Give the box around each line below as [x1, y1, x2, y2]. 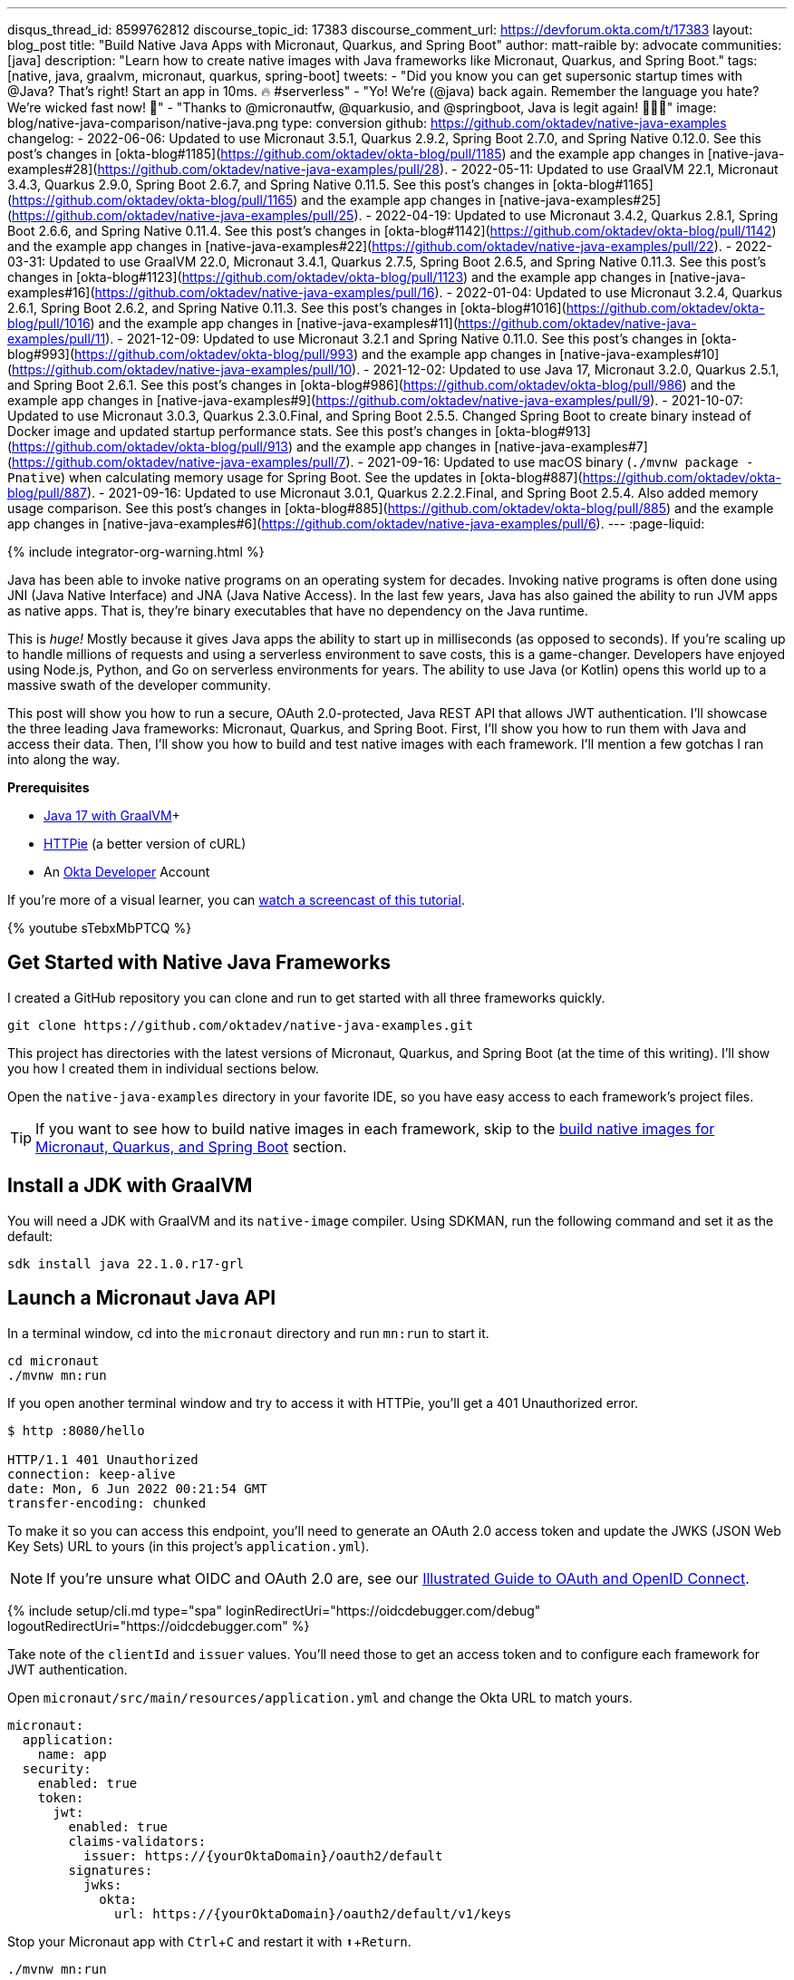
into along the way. [7, 752, 121, 767]
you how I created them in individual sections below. [7, 1060, 320, 1076]
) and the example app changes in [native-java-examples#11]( [90, 315, 459, 331]
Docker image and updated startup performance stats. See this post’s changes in [7, 423, 492, 439]
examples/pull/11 [7, 331, 106, 346]
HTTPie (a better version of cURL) [44, 836, 247, 851]
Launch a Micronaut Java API [7, 1286, 276, 1310]
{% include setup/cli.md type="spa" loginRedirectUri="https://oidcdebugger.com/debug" [7, 1602, 541, 1618]
